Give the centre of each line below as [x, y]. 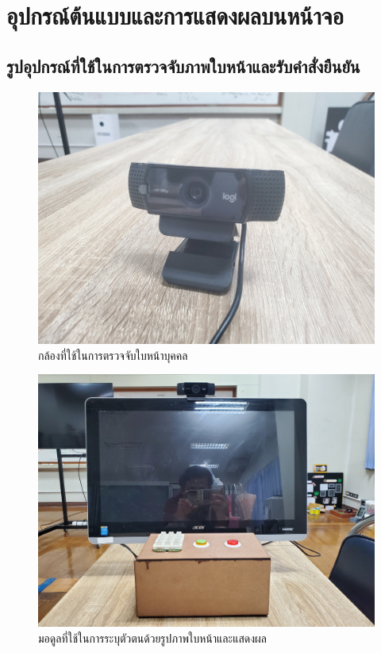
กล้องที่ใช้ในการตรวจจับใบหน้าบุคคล [113, 355]
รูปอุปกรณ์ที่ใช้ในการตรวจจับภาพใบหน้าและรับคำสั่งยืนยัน [183, 66]
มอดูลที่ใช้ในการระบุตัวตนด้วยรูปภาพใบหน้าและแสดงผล [153, 638]
